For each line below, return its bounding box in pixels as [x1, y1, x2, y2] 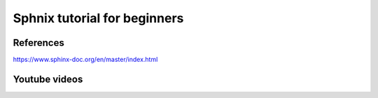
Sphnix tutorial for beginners [13, 10, 184, 26]
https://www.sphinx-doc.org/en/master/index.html [13, 56, 158, 64]
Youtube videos [13, 73, 83, 85]
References [13, 37, 64, 49]
